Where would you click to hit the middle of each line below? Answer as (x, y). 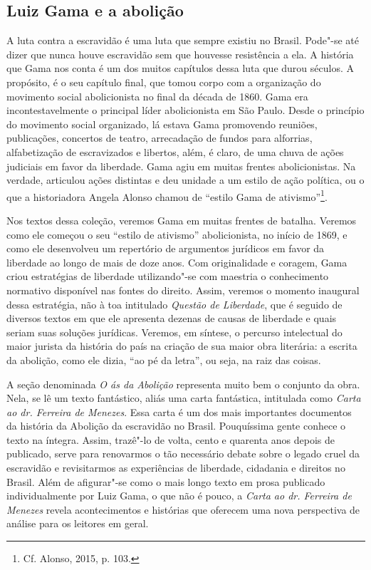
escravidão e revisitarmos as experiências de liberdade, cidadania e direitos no (176, 468)
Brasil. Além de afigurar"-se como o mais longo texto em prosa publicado (166, 481)
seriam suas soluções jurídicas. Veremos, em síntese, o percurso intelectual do (174, 332)
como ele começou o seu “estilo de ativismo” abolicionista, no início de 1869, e (177, 234)
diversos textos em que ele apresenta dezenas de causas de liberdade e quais (172, 318)
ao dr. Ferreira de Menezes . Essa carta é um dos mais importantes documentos (179, 411)
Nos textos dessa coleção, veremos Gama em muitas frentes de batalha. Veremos (182, 220)
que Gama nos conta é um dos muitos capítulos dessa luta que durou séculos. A (180, 68)
